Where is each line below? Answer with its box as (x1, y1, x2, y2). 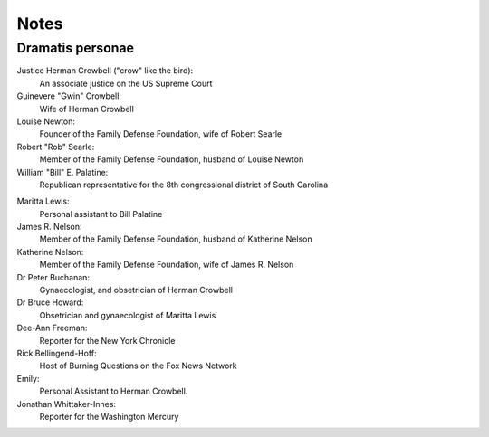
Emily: (16, 373, 40, 384)
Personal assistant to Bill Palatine (39, 208, 163, 219)
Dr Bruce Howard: (16, 297, 84, 308)
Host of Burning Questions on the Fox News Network (39, 360, 237, 371)
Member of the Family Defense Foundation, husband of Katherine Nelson (39, 233, 312, 244)
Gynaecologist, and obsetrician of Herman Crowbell (39, 285, 233, 296)
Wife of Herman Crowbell (39, 103, 135, 114)
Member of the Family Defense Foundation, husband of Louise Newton (39, 154, 304, 165)
